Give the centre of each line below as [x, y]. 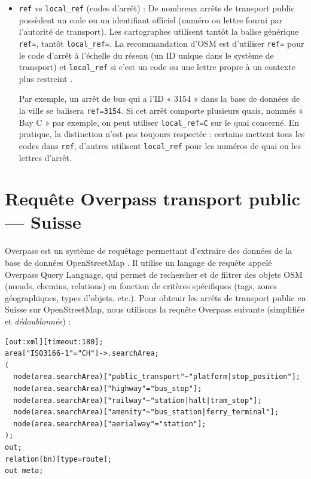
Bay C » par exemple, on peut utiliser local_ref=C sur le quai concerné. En [159, 122]
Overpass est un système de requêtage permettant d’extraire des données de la [149, 251]
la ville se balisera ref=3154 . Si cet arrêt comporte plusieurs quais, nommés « [161, 110]
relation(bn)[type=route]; [58, 459]
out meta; [24, 471]
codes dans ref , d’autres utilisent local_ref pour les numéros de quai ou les [160, 145]
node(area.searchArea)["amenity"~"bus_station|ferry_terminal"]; [146, 412]
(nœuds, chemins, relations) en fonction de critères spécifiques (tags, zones [141, 286]
